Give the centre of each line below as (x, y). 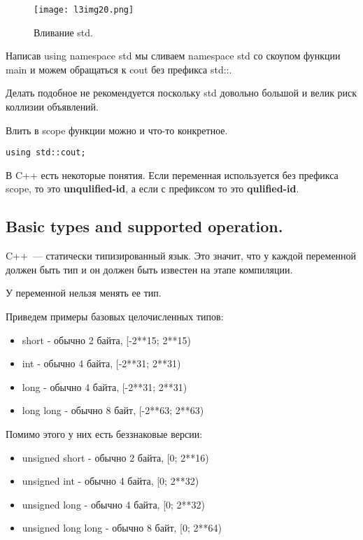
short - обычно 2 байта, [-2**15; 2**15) (106, 340)
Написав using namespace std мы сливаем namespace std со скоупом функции (173, 56)
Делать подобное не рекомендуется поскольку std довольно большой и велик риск (181, 93)
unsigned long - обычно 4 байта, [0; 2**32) (114, 504)
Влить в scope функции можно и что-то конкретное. (117, 130)
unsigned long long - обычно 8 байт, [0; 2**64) (122, 528)
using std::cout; (46, 153)
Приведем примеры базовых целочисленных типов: (115, 317)
